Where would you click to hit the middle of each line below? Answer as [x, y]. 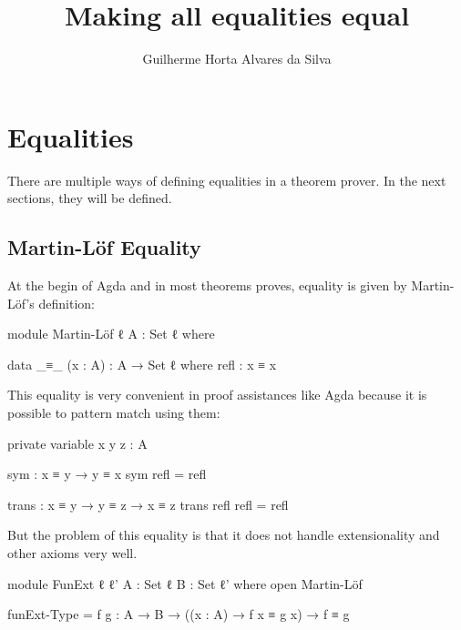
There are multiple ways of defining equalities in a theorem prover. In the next [227, 180]
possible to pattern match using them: [114, 413]
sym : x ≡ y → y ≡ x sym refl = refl [107, 474]
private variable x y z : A [77, 443]
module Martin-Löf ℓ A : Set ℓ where [111, 334]
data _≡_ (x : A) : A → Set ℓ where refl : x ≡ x [142, 364]
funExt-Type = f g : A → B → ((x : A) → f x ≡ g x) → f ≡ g [179, 614]
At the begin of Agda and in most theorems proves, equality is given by [207, 285]
